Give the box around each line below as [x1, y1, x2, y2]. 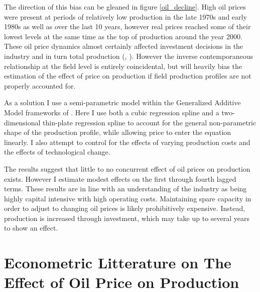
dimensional [4, 117, 41, 127]
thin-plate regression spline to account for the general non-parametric [43, 117, 256, 127]
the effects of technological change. [4, 147, 110, 157]
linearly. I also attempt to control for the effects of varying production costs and [4, 136, 250, 147]
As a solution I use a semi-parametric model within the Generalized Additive [4, 97, 241, 108]
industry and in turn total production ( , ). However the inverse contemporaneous [4, 50, 253, 61]
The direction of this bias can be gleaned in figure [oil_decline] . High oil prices [4, 2, 246, 12]
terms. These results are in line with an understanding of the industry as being [4, 183, 247, 194]
